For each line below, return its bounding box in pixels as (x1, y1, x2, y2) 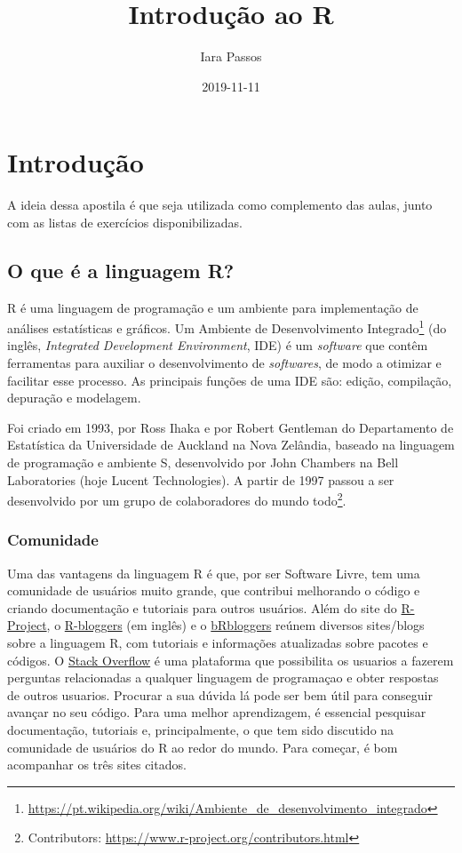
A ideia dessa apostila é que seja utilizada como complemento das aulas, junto (7, 195, 433, 214)
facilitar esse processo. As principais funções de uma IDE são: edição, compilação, (7, 371, 452, 389)
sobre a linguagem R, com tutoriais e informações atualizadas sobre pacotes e (7, 634, 428, 652)
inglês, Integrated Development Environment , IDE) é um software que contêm (7, 336, 428, 355)
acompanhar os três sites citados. (7, 755, 187, 774)
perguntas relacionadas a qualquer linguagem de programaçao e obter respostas (7, 668, 439, 687)
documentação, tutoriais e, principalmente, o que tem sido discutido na (7, 721, 394, 739)
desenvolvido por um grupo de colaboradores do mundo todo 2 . (7, 489, 346, 509)
